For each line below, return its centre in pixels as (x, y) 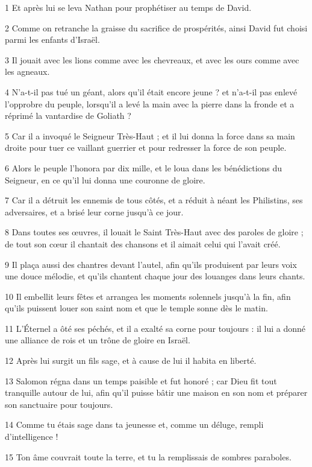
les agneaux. (27, 71)
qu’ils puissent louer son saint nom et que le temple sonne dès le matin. (136, 308)
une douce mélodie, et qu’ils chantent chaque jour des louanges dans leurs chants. (155, 276)
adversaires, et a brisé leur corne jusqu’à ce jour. (94, 211)
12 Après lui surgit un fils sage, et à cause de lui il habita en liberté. (131, 361)
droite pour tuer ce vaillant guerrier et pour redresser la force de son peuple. (146, 148)
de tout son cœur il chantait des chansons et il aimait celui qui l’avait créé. (143, 243)
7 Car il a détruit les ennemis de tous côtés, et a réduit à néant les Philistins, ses (154, 200)
